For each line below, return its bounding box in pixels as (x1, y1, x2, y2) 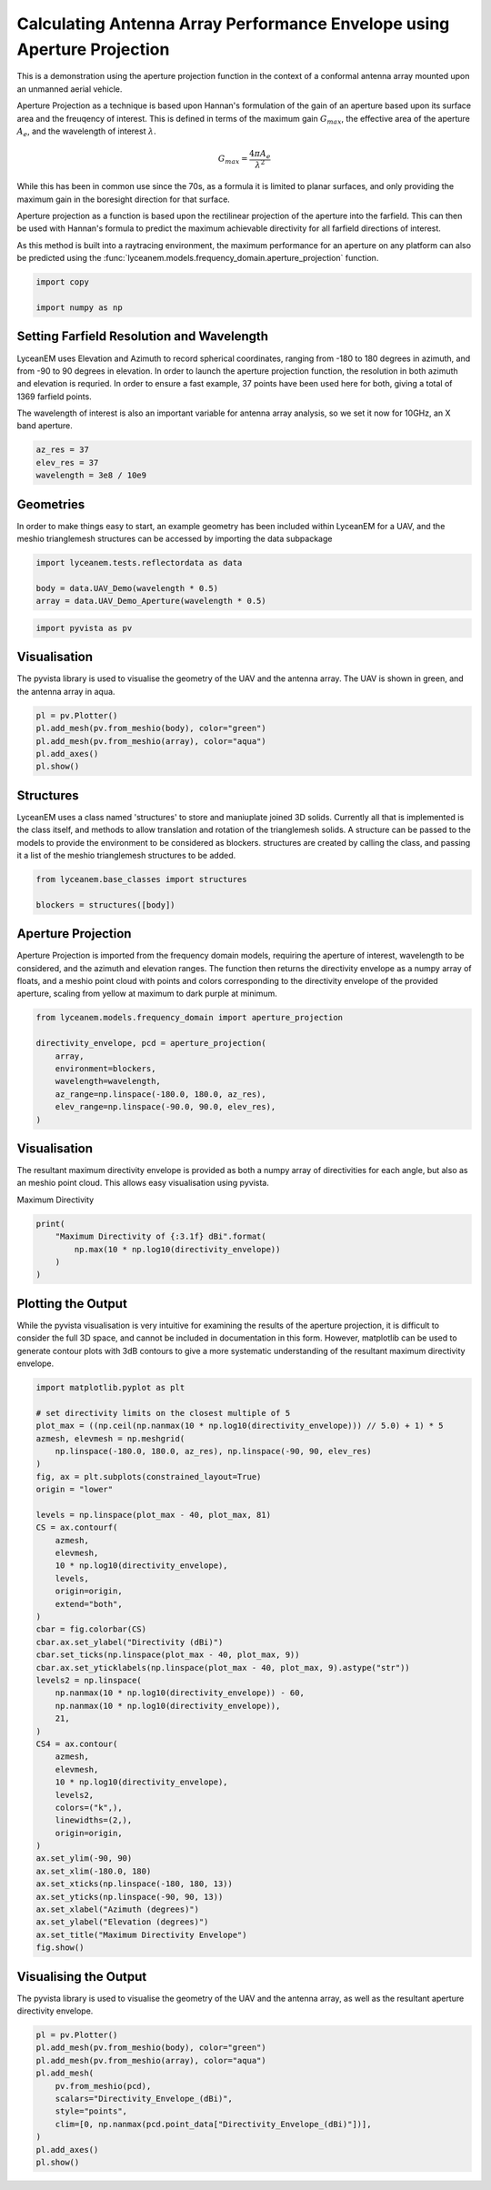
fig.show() (35, 1943, 85, 1953)
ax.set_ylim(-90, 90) (35, 1853, 133, 1864)
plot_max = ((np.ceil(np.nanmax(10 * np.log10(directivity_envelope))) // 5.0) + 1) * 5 (35, 1421, 445, 1432)
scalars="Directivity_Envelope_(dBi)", (55, 2094, 234, 2105)
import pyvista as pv (35, 623, 133, 633)
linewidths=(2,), (55, 1815, 133, 1825)
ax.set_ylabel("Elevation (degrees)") (35, 1917, 209, 1927)
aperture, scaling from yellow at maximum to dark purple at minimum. (16, 988, 277, 1000)
